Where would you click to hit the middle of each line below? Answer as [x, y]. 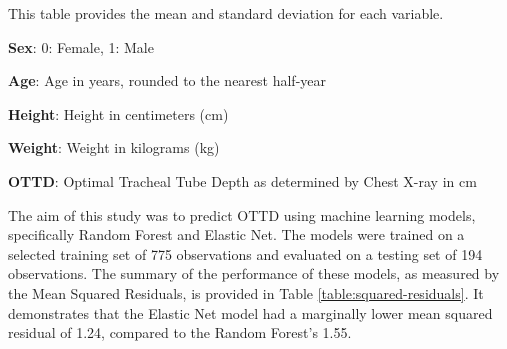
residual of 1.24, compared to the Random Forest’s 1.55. [180, 332]
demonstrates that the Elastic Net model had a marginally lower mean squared [250, 312]
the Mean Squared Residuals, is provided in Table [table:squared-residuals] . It [246, 292]
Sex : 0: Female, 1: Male [81, 46]
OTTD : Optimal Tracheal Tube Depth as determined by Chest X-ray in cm [242, 180]
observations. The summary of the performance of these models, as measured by [254, 273]
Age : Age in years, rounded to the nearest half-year [167, 80]
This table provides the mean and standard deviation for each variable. [226, 13]
